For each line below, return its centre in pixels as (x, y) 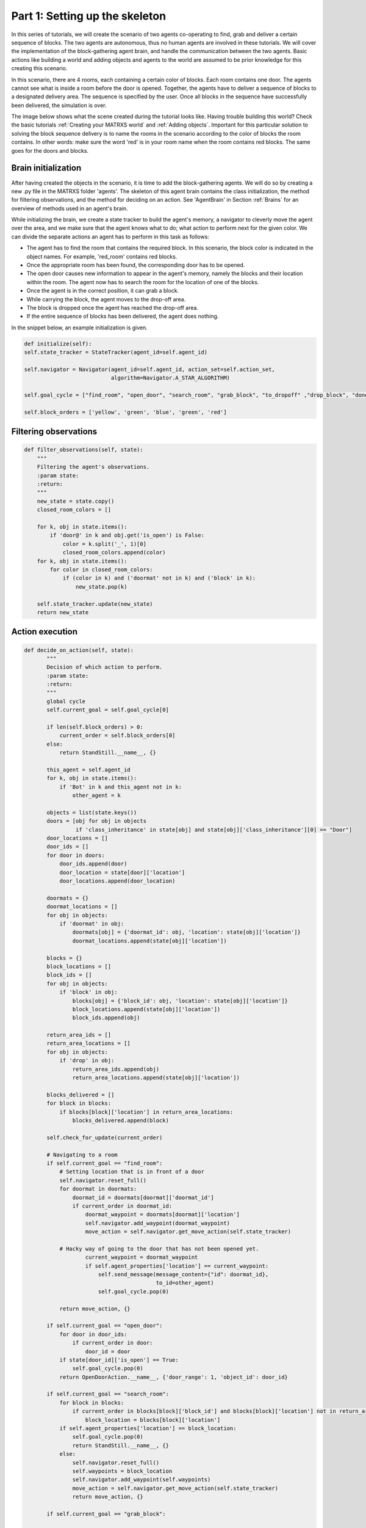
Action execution (44, 632)
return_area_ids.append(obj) (116, 1069)
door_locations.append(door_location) (117, 881)
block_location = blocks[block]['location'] (153, 1420)
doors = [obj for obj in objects (96, 821)
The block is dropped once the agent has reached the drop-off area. (112, 308)
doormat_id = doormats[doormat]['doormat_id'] (143, 1197)
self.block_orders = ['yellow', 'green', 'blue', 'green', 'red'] (125, 412)
